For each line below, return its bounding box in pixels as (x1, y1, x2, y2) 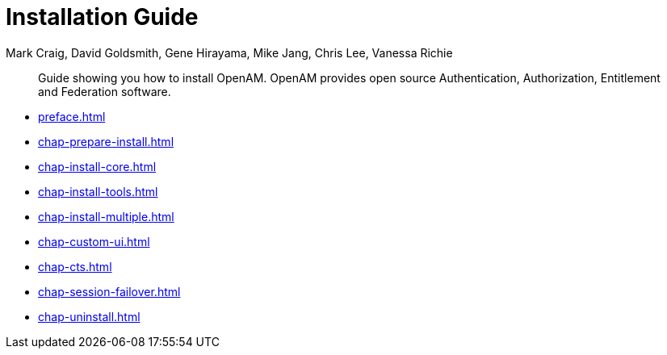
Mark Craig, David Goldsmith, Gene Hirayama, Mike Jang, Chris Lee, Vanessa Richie (6, 45, 453, 60)
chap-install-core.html (38, 159, 157, 173)
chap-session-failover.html (38, 284, 181, 299)
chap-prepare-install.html (38, 134, 174, 148)
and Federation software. (38, 84, 171, 98)
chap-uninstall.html (38, 309, 141, 324)
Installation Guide (6, 3, 199, 31)
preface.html (38, 109, 106, 123)
